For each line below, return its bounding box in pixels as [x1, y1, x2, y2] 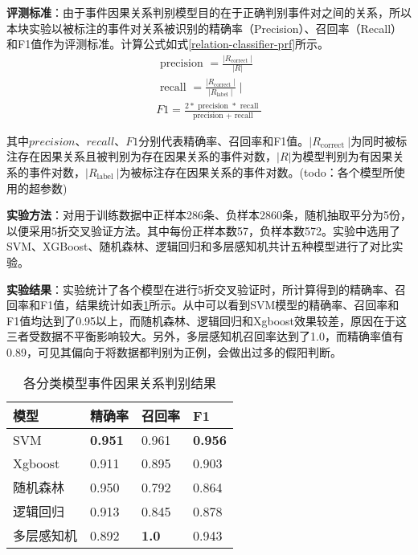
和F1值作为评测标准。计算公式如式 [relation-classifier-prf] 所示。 [6, 35, 330, 52]
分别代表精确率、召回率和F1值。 [138, 132, 309, 149]
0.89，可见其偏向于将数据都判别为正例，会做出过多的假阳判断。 [6, 343, 342, 360]
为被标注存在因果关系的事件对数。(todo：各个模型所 [119, 163, 394, 180]
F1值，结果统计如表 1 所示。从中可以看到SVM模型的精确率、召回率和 [39, 296, 400, 313]
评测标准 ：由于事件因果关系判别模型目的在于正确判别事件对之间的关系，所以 [6, 4, 412, 20]
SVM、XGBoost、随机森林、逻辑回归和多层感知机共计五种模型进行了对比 [6, 238, 392, 255]
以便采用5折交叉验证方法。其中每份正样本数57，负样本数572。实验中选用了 [6, 222, 400, 239]
